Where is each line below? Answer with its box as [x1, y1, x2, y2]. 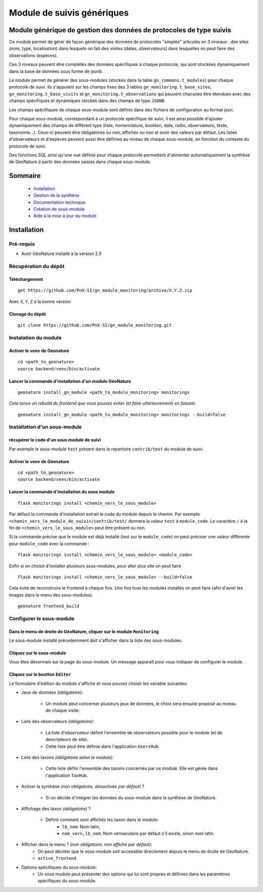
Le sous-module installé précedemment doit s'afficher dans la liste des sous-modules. [9, 637, 183, 643]
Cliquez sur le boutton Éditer [9, 672, 72, 678]
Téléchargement [9, 276, 43, 282]
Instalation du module [9, 334, 62, 341]
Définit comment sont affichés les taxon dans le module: [45, 817, 159, 823]
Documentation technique [33, 199, 86, 205]
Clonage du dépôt [9, 311, 46, 317]
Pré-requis [9, 241, 35, 248]
